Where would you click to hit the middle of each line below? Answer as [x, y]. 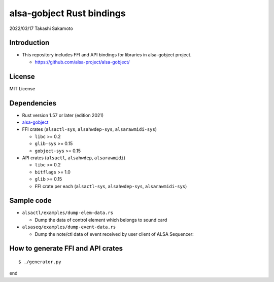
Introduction [29, 43]
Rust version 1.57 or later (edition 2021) [63, 115]
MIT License [22, 88]
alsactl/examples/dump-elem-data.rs [68, 213]
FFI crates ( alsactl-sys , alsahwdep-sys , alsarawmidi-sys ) [90, 129]
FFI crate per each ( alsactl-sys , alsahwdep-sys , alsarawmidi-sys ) [111, 186]
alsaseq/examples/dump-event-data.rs [69, 227]
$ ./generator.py [40, 262]
